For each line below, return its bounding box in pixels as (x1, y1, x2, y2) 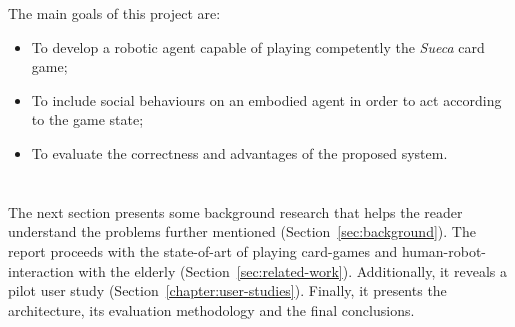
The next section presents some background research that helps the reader (8, 201, 463, 222)
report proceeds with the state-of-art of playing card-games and (8, 240, 398, 261)
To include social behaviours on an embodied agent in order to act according (31, 89, 502, 110)
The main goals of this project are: (8, 3, 221, 23)
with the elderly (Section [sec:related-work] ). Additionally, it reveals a (78, 260, 507, 281)
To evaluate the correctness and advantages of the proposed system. (31, 142, 448, 163)
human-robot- (401, 240, 487, 261)
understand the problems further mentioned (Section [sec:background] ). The (8, 221, 476, 242)
